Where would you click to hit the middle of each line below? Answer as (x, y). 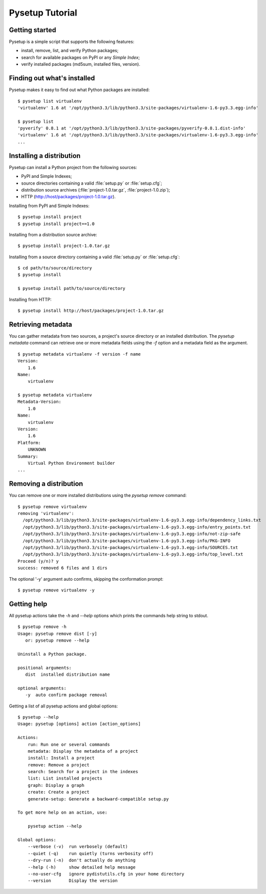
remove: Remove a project (59, 765)
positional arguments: (45, 668)
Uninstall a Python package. (52, 654)
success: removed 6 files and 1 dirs (63, 568)
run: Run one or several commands (69, 744)
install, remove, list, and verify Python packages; (70, 51)
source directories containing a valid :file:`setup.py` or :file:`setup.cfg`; (92, 183)
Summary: (28, 456)
